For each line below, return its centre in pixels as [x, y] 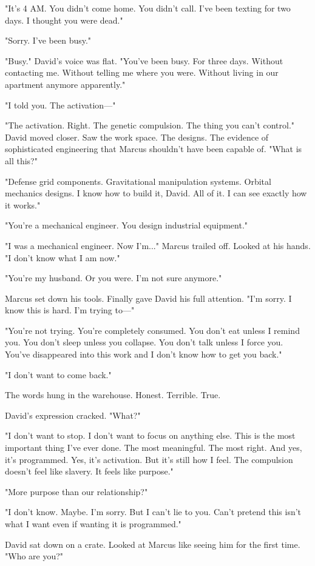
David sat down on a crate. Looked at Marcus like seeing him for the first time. [153, 544]
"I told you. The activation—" [60, 105]
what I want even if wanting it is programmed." [93, 524]
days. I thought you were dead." [64, 20]
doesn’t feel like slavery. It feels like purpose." [89, 471]
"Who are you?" [34, 556]
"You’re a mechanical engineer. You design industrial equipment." [127, 225]
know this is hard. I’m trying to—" [70, 310]
